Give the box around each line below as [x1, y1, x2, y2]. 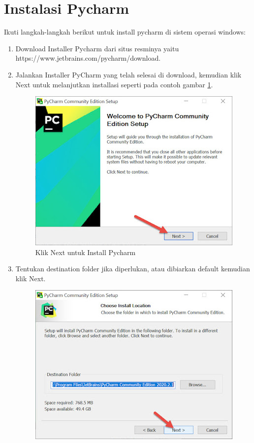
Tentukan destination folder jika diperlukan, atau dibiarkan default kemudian [15, 263, 250, 274]
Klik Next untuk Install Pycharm [35, 247, 136, 257]
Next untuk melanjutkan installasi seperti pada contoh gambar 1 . [15, 79, 213, 89]
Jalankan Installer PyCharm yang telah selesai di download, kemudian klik [15, 69, 242, 79]
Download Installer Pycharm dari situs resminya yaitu [15, 43, 179, 53]
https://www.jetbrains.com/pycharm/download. [15, 53, 161, 63]
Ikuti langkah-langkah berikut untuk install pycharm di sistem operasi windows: [4, 27, 246, 37]
